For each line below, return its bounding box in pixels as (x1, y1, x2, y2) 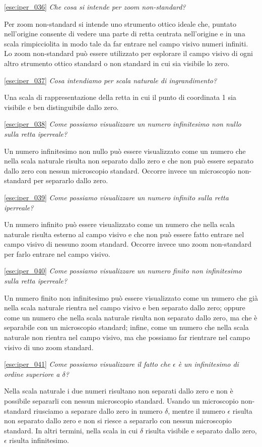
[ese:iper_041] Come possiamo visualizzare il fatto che (4, 359, 170, 369)
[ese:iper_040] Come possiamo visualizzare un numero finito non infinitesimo (4, 265, 242, 276)
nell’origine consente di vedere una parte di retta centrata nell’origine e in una (4, 28, 245, 39)
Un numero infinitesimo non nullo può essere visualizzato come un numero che (4, 145, 246, 156)
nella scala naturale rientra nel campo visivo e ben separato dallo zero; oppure (4, 302, 245, 313)
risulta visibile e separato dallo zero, (145, 425, 257, 435)
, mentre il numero (168, 405, 225, 416)
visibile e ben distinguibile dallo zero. (4, 101, 119, 112)
